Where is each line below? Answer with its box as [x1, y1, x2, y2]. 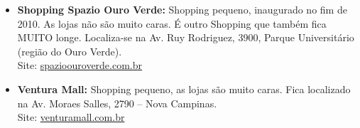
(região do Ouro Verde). [17, 43, 122, 58]
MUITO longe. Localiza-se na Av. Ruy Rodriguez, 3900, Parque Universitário [17, 30, 354, 45]
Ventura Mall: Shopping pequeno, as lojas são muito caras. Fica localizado [17, 81, 351, 96]
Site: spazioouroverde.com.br [17, 58, 143, 73]
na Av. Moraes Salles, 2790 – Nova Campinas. [17, 95, 217, 110]
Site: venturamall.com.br [17, 110, 125, 124]
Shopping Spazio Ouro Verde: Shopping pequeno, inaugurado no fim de [17, 2, 347, 16]
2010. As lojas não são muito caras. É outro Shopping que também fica [17, 16, 327, 31]
